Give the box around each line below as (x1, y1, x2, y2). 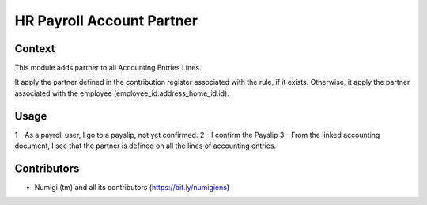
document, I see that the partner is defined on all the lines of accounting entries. (14, 141, 277, 150)
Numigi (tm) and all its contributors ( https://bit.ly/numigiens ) (34, 183, 230, 192)
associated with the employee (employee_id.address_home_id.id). (14, 88, 229, 98)
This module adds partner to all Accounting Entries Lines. (14, 63, 202, 73)
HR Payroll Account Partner (14, 12, 198, 29)
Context (14, 42, 55, 55)
